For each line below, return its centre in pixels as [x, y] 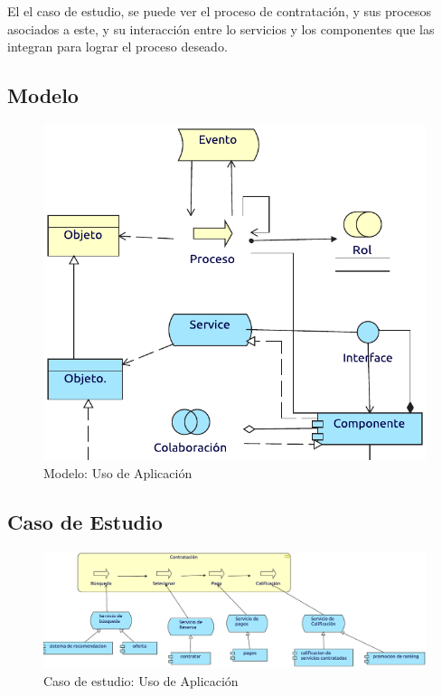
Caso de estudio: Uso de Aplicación [141, 680]
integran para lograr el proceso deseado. [118, 47]
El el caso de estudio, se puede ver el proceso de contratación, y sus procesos [220, 11]
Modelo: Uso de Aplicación [118, 472]
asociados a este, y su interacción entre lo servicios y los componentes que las [221, 28]
